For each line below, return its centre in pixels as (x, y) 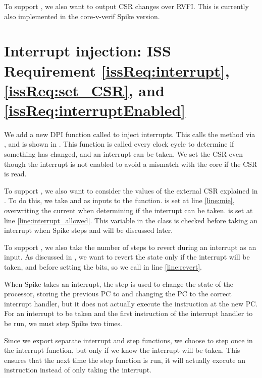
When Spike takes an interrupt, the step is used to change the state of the (119, 283)
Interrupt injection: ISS (88, 51)
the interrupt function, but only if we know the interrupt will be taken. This (122, 350)
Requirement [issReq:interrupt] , (117, 70)
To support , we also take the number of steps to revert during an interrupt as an (130, 247)
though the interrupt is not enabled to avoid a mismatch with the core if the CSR (131, 164)
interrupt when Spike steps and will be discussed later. (89, 230)
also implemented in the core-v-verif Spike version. (82, 16)
